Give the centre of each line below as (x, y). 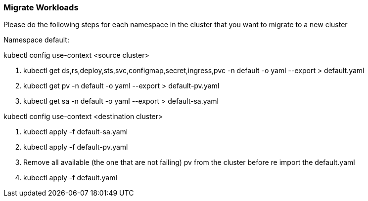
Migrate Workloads (41, 7)
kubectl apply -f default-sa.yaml (76, 132)
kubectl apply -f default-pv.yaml (76, 147)
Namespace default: (36, 40)
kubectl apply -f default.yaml (70, 178)
